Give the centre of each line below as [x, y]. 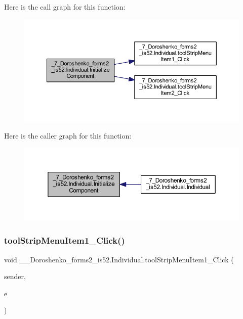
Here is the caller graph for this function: [68, 136]
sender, [15, 276]
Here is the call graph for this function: [65, 7]
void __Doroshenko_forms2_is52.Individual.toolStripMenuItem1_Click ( [119, 259]
